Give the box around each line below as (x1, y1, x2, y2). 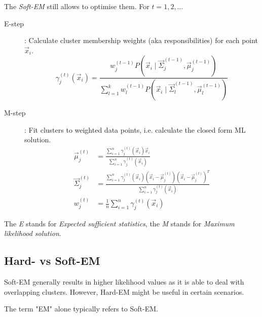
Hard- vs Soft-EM (4, 253, 100, 268)
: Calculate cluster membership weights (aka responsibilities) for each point (24, 35, 258, 46)
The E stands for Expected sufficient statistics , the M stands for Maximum (4, 218, 235, 228)
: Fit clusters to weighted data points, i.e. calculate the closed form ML (24, 124, 246, 135)
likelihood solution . (4, 228, 61, 239)
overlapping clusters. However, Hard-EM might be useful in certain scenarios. (4, 286, 244, 297)
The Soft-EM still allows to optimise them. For (4, 1, 149, 11)
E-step (4, 18, 24, 28)
